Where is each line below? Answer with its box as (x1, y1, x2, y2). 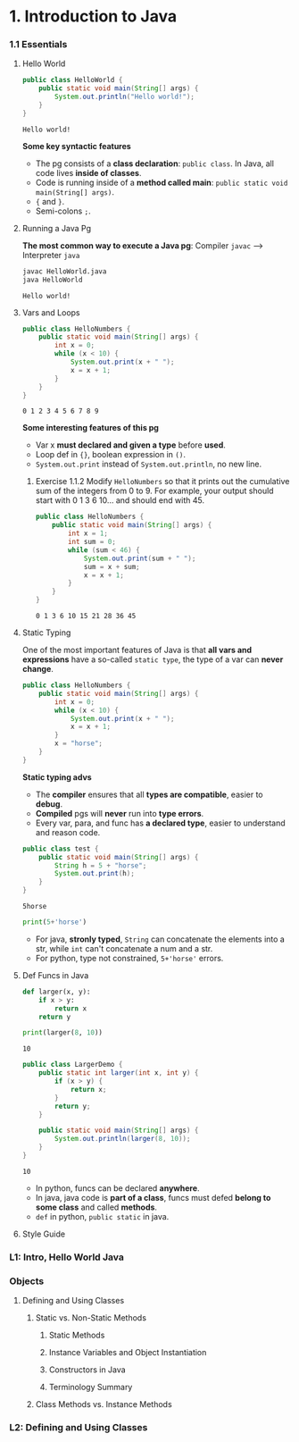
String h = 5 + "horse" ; (54, 860, 147, 870)
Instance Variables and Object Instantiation (48, 1347, 207, 1358)
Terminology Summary (48, 1382, 133, 1393)
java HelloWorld (21, 275, 83, 284)
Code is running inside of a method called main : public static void (35, 177, 288, 188)
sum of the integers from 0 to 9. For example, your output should (35, 485, 274, 497)
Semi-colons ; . (35, 205, 91, 216)
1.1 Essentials (9, 38, 68, 51)
